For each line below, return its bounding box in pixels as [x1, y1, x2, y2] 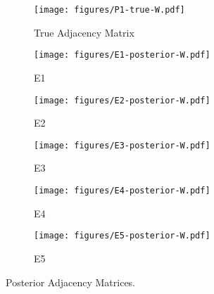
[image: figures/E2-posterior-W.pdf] [34, 95, 210, 106]
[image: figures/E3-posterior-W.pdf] [34, 140, 210, 151]
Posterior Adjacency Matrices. [6, 274, 136, 289]
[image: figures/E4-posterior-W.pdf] [34, 186, 210, 196]
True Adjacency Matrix [34, 25, 134, 39]
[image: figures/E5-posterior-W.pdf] [34, 231, 210, 241]
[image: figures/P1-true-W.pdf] [34, 5, 185, 15]
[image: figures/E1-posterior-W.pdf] [34, 50, 210, 60]
